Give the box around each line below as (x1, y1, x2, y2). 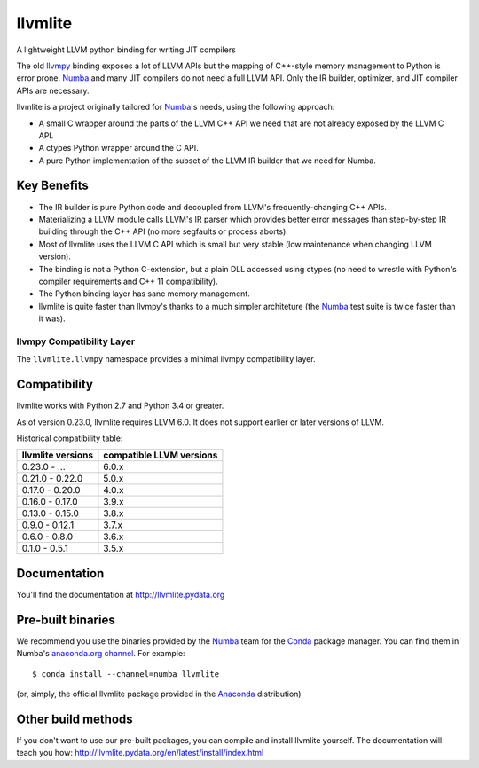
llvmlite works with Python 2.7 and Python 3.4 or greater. (16, 400, 224, 411)
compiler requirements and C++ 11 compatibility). (38, 276, 218, 286)
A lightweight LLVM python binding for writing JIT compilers (16, 44, 237, 55)
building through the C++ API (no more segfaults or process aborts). (38, 226, 288, 237)
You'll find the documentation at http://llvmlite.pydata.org (16, 589, 225, 600)
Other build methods (16, 711, 133, 726)
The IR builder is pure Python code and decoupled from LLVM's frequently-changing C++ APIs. (38, 201, 388, 212)
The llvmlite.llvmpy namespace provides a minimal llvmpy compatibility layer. (16, 354, 316, 364)
